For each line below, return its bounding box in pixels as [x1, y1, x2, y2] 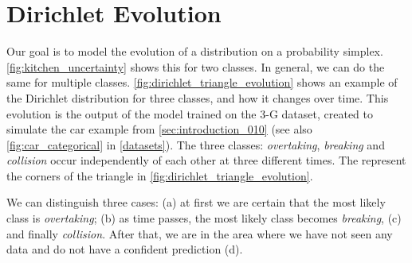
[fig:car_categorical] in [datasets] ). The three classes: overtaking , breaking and [6, 136, 385, 153]
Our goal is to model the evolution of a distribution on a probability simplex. [6, 43, 383, 60]
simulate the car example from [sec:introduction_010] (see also [6, 121, 312, 137]
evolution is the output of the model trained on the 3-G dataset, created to [6, 105, 373, 122]
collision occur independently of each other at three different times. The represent [6, 152, 406, 168]
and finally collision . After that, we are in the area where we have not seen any [6, 225, 393, 242]
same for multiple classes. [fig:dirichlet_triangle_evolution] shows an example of [6, 74, 398, 91]
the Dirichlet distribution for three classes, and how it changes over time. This [6, 89, 389, 106]
